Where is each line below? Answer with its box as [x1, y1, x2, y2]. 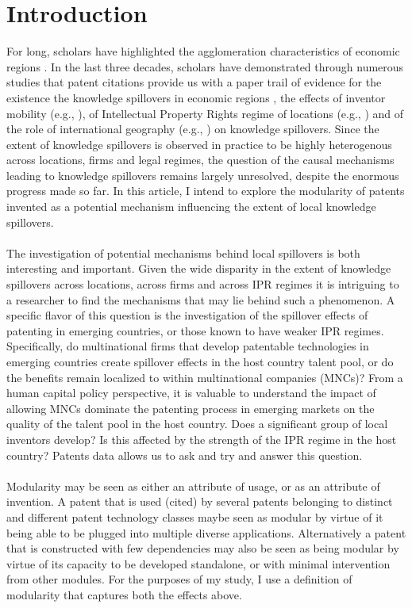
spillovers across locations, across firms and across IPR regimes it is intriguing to [6, 276, 399, 293]
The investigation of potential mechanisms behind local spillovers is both [6, 244, 360, 261]
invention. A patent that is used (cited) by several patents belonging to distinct [6, 493, 393, 510]
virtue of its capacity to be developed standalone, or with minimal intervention [6, 555, 391, 572]
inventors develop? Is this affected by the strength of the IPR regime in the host [6, 430, 397, 447]
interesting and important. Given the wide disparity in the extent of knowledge [6, 260, 391, 277]
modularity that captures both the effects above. [6, 586, 242, 602]
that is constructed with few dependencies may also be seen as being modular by [6, 540, 399, 556]
